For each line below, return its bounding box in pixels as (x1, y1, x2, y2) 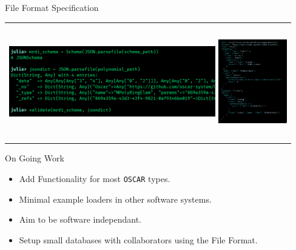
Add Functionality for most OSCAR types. (19, 172, 170, 184)
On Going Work (5, 152, 64, 164)
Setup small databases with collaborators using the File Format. (19, 233, 258, 246)
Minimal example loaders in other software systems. (19, 192, 212, 205)
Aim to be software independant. (19, 213, 141, 226)
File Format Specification (5, 1, 99, 13)
